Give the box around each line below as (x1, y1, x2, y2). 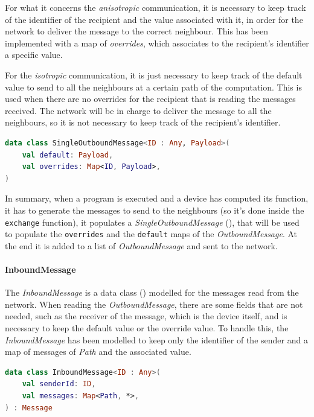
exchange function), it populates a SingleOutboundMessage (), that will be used (5, 215, 300, 228)
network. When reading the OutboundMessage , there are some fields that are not (5, 298, 303, 310)
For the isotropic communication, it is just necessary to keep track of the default (5, 68, 303, 81)
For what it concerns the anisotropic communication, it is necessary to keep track (5, 1, 306, 13)
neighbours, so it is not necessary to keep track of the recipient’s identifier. (5, 116, 281, 129)
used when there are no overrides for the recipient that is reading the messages (5, 92, 296, 105)
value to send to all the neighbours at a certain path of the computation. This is (5, 80, 302, 93)
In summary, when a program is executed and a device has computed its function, (5, 192, 309, 205)
